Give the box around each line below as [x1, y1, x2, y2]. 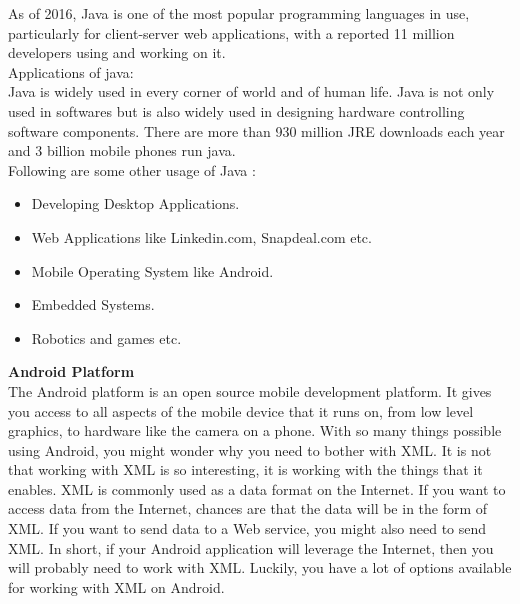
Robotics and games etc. [31, 327, 182, 348]
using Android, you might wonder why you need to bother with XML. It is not [8, 439, 492, 460]
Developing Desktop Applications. [31, 193, 240, 214]
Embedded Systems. [31, 294, 155, 315]
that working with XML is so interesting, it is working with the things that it [8, 459, 483, 480]
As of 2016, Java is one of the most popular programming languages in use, [8, 3, 470, 23]
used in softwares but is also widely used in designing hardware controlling [8, 100, 465, 121]
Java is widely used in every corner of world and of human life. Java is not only [8, 81, 495, 102]
